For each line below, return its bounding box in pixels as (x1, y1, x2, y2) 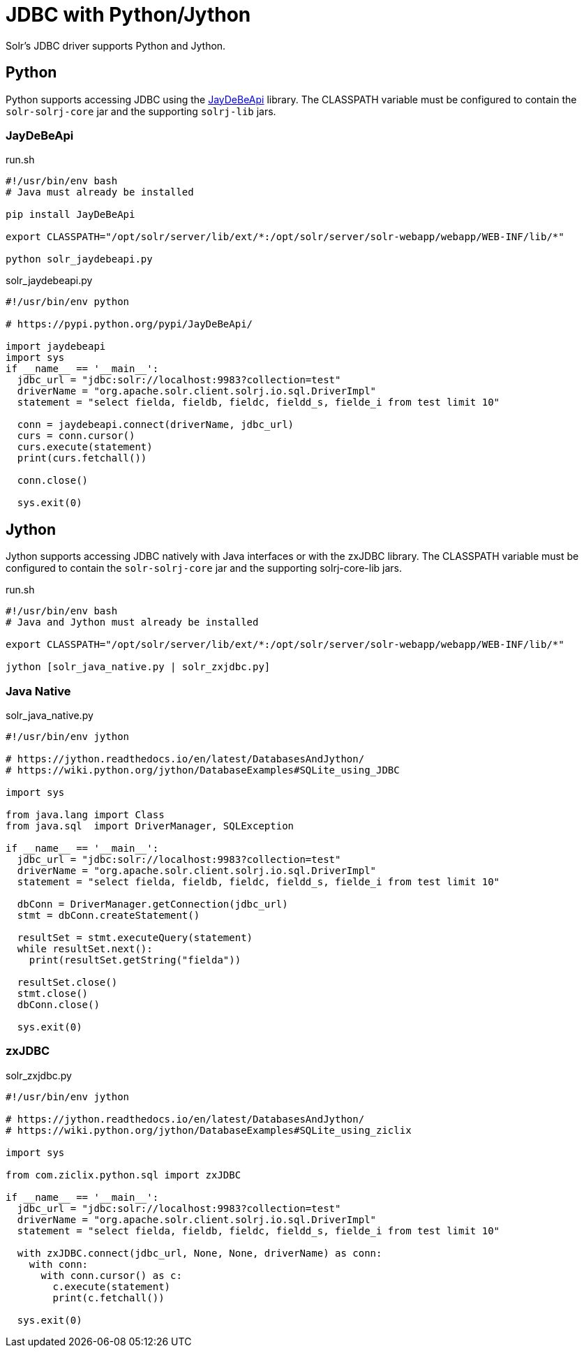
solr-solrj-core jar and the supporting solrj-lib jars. (6, 105, 276, 117)
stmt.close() (17, 987, 89, 999)
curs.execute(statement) (17, 441, 153, 453)
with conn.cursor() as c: (40, 1269, 182, 1281)
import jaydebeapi (6, 341, 106, 353)
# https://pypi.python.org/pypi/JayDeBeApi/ (6, 318, 253, 330)
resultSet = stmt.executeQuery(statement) (17, 931, 253, 943)
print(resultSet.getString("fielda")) (29, 954, 241, 966)
